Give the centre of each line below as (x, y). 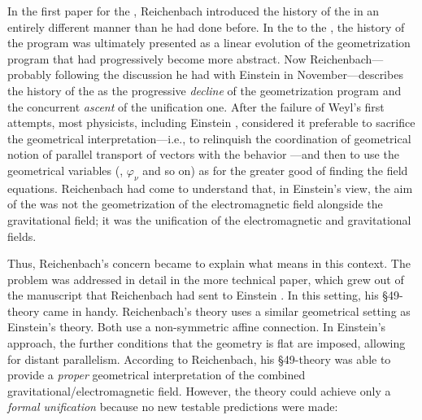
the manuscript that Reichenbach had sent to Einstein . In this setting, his (193, 295)
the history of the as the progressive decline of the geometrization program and (204, 90)
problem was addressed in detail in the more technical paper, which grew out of (206, 279)
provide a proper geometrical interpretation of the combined (157, 375)
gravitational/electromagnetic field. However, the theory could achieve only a (199, 390)
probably (30, 74)
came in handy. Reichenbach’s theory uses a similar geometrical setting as (226, 311)
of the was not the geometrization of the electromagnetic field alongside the (195, 204)
